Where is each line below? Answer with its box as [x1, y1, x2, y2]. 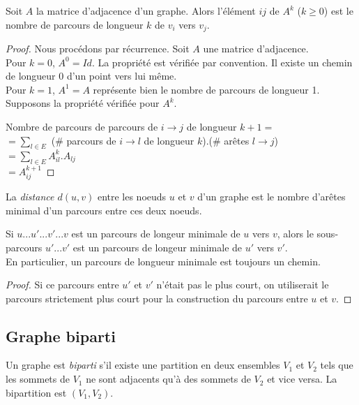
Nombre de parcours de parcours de [6, 119, 158, 134]
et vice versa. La [267, 371, 337, 386]
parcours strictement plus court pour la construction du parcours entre [6, 290, 308, 305]
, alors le [277, 226, 314, 241]
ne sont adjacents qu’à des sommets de [86, 371, 251, 386]
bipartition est [6, 385, 67, 399]
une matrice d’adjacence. [203, 41, 309, 56]
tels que [320, 358, 353, 372]
